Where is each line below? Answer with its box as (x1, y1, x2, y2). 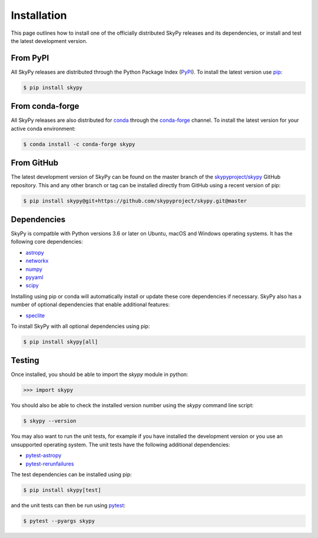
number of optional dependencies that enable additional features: (11, 301, 170, 308)
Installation (11, 9, 67, 22)
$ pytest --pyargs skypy (23, 517, 95, 524)
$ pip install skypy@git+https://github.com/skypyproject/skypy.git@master (23, 197, 247, 204)
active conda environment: (11, 125, 76, 132)
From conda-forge (11, 101, 79, 111)
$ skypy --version (23, 418, 77, 424)
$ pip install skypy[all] (23, 338, 98, 345)
